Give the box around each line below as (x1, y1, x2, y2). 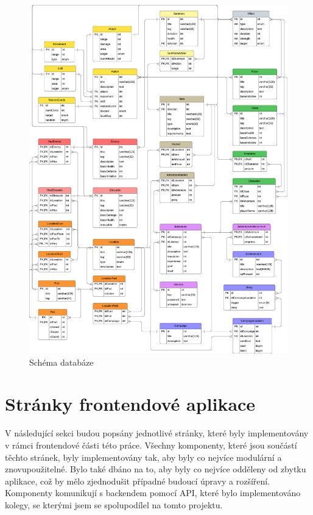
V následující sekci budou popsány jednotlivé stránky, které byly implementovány (5, 427, 309, 439)
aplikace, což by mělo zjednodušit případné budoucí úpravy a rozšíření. (5, 474, 270, 487)
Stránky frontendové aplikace (5, 391, 256, 416)
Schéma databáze (29, 355, 94, 368)
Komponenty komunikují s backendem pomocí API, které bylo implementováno (5, 486, 301, 499)
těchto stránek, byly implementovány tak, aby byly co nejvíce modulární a (5, 450, 282, 463)
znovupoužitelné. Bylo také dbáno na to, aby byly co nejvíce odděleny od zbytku (5, 463, 306, 475)
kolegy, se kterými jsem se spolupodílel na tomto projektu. (5, 498, 223, 511)
